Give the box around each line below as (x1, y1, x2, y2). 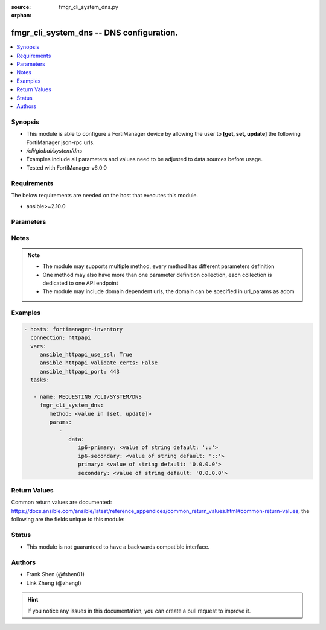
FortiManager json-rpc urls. (26, 139, 95, 146)
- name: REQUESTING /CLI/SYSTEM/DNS (33, 393, 142, 401)
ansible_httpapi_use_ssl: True (39, 351, 133, 358)
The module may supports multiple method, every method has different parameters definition (42, 262, 275, 270)
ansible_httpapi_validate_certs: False (39, 360, 158, 366)
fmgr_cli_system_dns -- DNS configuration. (11, 28, 178, 38)
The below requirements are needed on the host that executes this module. (11, 191, 199, 199)
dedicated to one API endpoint (42, 279, 118, 287)
